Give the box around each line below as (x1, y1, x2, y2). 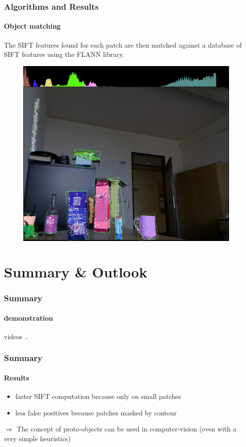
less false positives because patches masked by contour (15, 407, 177, 417)
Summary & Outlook (4, 262, 148, 281)
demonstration (4, 312, 53, 323)
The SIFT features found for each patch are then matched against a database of (4, 39, 242, 50)
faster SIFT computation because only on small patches (15, 391, 181, 401)
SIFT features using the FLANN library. (4, 49, 124, 59)
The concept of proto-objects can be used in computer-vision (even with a (16, 424, 236, 434)
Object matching (4, 21, 61, 31)
